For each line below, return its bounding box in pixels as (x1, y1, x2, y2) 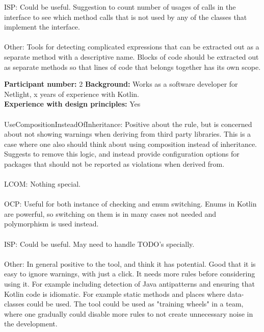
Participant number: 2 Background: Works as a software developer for (4, 79, 238, 89)
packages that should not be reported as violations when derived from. (4, 158, 225, 169)
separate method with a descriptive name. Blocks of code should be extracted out (4, 51, 259, 62)
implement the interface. (4, 21, 80, 32)
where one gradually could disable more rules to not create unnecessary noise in (4, 308, 253, 319)
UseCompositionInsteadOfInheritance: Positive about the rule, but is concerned (4, 118, 252, 129)
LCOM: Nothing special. (4, 178, 81, 189)
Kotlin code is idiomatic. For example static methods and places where (4, 288, 225, 299)
